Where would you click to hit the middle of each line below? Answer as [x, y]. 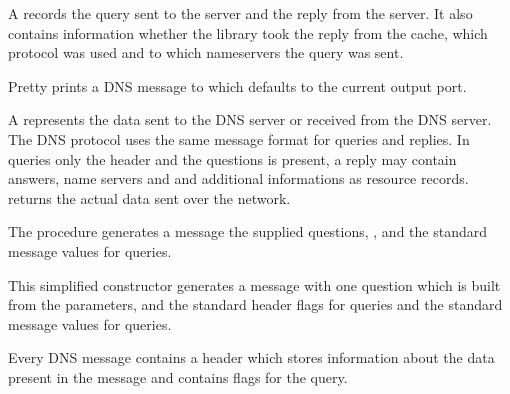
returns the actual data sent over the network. [149, 197]
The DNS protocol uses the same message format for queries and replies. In [239, 138]
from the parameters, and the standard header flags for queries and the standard [255, 304]
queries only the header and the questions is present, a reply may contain [232, 158]
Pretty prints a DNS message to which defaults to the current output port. [237, 85]
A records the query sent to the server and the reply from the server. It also [240, 13]
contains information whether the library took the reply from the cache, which [248, 32]
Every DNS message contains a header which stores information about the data [251, 357]
